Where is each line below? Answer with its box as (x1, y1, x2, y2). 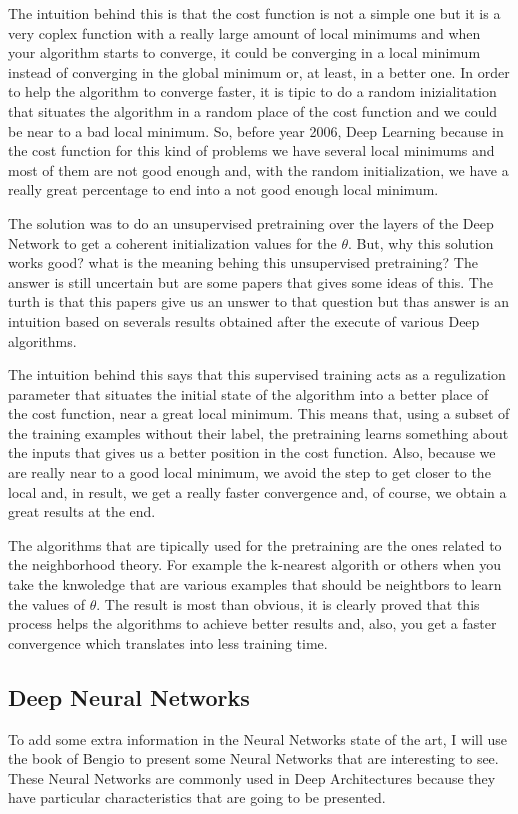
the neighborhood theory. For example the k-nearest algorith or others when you (8, 554, 501, 575)
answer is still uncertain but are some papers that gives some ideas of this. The (8, 271, 493, 292)
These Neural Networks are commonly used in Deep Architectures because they (8, 767, 496, 788)
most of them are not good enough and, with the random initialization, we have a (8, 159, 509, 180)
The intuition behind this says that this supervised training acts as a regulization (8, 364, 506, 385)
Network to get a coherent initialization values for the (8, 232, 337, 253)
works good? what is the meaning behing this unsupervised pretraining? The (8, 252, 478, 273)
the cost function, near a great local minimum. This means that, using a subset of (8, 403, 510, 424)
